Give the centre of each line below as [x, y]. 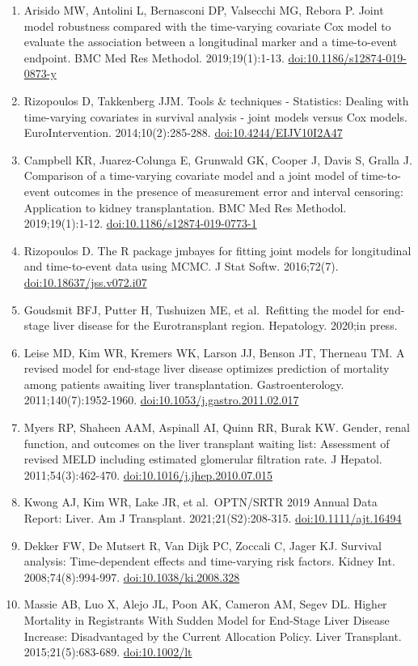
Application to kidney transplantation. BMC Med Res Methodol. [185, 207]
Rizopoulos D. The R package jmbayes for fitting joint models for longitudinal [217, 250]
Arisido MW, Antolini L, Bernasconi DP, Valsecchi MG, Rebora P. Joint [204, 10]
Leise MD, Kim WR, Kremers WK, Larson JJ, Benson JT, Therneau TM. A [214, 352]
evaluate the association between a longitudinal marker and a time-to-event [211, 42]
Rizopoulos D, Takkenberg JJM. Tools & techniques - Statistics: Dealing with [216, 100]
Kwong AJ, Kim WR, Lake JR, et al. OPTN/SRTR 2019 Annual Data [201, 502]
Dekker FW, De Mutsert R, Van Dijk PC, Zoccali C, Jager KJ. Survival [203, 545]
